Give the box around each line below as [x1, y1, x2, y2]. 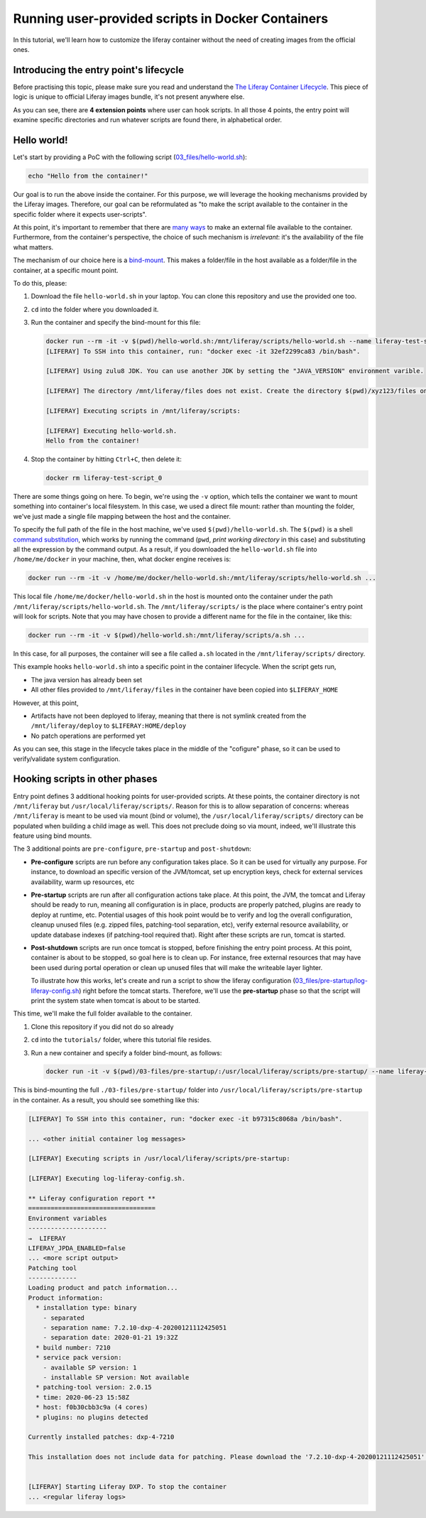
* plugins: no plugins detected [35, 1413, 148, 1421]
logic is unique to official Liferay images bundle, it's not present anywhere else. [13, 92, 245, 101]
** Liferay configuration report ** [28, 1194, 156, 1202]
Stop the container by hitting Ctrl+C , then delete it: [31, 455, 182, 463]
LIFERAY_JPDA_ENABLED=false [28, 1244, 126, 1252]
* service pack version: [35, 1354, 122, 1362]
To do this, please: [13, 279, 67, 288]
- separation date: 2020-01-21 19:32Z [43, 1333, 178, 1342]
